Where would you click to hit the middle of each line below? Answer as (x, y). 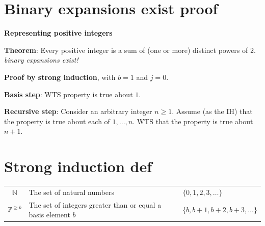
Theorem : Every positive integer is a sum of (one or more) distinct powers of (126, 50)
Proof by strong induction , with (60, 77)
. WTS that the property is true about (193, 121)
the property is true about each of (57, 121)
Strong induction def (78, 166)
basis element (49, 215)
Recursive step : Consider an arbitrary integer (78, 111)
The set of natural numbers (71, 192)
